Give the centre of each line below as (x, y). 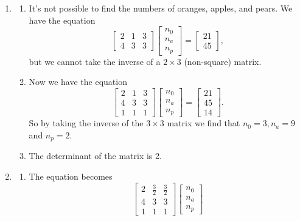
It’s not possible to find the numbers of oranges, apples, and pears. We (161, 8)
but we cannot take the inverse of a (95, 61)
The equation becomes (71, 176)
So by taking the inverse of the (86, 123)
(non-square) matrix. (223, 61)
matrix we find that (204, 123)
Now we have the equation (78, 82)
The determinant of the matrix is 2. (95, 156)
